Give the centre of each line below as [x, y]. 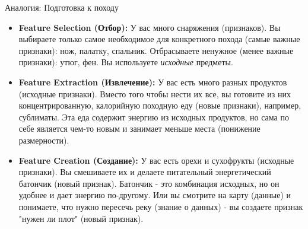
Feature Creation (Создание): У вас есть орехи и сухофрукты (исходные [156, 160]
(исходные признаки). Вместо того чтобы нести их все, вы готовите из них [155, 93]
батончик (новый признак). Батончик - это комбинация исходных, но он [149, 183]
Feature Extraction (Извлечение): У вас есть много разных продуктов [153, 82]
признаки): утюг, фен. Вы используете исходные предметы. [126, 62]
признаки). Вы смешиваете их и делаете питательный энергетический [145, 172]
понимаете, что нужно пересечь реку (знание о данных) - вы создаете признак [161, 206]
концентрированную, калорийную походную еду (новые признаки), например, [160, 105]
